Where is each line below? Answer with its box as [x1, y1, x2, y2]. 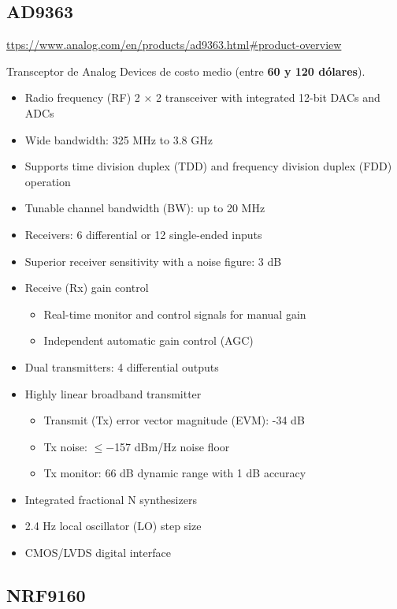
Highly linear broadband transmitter [24, 385, 202, 402]
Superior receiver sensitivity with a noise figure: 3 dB [24, 252, 282, 269]
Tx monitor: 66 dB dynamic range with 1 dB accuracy [43, 465, 306, 481]
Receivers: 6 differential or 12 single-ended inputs [24, 226, 262, 242]
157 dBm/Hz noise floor [114, 438, 230, 454]
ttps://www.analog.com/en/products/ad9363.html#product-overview [6, 36, 342, 53]
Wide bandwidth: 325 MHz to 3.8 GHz [24, 131, 213, 148]
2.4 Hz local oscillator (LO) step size [24, 517, 202, 534]
